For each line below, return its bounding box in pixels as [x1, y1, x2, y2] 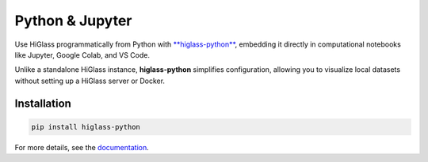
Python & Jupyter [14, 12, 132, 29]
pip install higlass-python [31, 122, 140, 131]
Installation [14, 96, 71, 110]
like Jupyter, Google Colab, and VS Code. [14, 50, 151, 59]
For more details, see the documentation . [14, 142, 150, 152]
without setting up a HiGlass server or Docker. [14, 76, 166, 85]
